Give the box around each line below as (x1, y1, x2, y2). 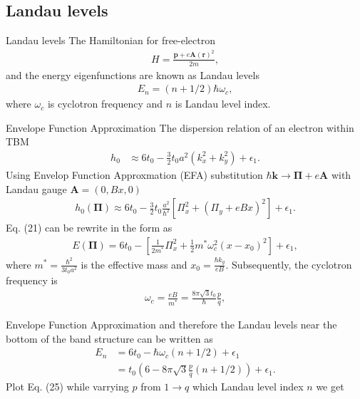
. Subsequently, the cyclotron (225, 256, 352, 271)
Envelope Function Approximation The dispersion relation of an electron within (6, 120, 354, 135)
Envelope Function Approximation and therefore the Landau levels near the (6, 317, 337, 332)
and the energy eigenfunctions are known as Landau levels (6, 67, 259, 82)
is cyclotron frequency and (47, 96, 163, 111)
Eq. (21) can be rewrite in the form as (6, 220, 173, 235)
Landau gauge (6, 181, 67, 196)
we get (316, 379, 344, 394)
